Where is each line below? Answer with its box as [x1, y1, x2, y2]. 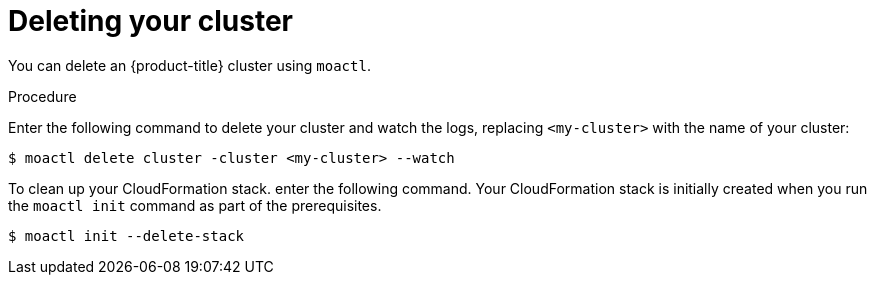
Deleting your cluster [8, 4, 293, 38]
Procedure [8, 87, 77, 105]
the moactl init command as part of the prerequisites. [8, 196, 382, 214]
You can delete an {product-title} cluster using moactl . [8, 56, 371, 74]
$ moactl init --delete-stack [8, 227, 245, 244]
